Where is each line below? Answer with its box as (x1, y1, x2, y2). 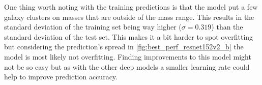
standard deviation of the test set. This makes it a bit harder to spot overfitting (4, 31, 253, 42)
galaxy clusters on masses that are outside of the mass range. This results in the (4, 11, 254, 22)
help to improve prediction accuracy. (4, 71, 118, 82)
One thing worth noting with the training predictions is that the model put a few (4, 2, 258, 12)
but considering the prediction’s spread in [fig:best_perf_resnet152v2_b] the (4, 41, 244, 52)
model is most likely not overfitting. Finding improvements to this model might (4, 51, 251, 62)
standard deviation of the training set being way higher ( (4, 21, 182, 32)
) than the (211, 21, 243, 32)
